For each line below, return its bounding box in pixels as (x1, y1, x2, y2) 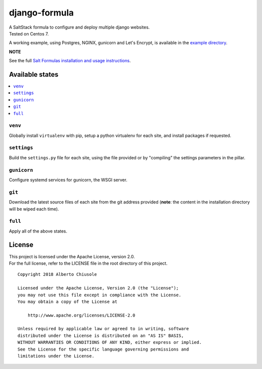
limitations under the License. (17, 353, 95, 359)
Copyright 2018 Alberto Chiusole (17, 272, 97, 277)
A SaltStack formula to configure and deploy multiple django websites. (9, 24, 150, 30)
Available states (9, 70, 59, 79)
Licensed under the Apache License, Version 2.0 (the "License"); (17, 285, 179, 291)
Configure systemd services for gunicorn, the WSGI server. (9, 177, 128, 183)
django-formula (9, 7, 74, 18)
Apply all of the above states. (9, 228, 67, 234)
